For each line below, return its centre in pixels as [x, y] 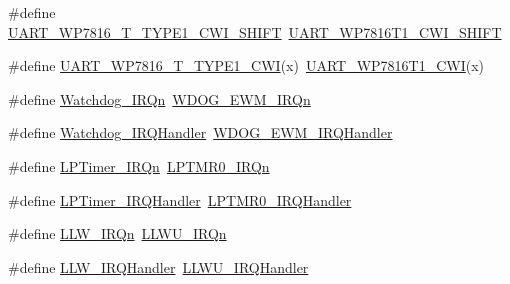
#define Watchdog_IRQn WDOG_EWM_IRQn [159, 98]
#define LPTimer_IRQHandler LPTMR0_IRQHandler [180, 199]
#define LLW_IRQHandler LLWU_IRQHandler [158, 266]
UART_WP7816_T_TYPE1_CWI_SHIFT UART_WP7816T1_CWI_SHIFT [255, 31]
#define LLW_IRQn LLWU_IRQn [117, 233]
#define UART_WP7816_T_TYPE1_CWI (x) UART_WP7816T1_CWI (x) [246, 65]
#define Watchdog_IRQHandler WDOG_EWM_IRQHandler [200, 132]
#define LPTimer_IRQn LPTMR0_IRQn [139, 165]
